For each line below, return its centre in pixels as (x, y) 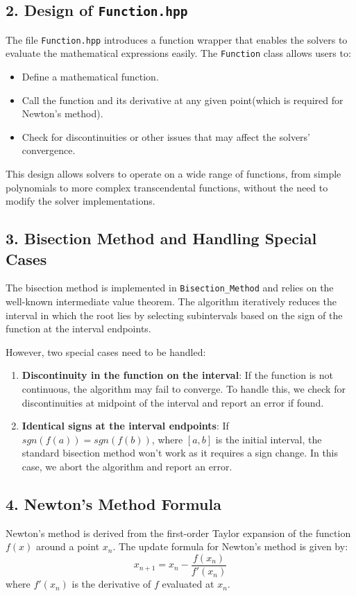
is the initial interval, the (269, 439)
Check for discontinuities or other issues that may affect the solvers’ (166, 136)
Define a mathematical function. (90, 77)
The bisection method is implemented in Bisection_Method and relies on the (170, 288)
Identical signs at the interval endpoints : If (125, 426)
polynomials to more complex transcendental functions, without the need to (167, 187)
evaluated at (188, 584)
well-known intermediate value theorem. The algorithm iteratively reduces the (171, 301)
